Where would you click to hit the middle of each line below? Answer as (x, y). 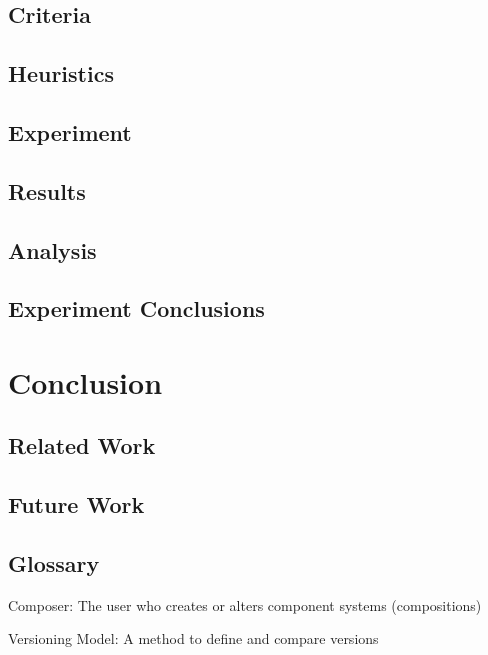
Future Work (76, 504)
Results (47, 190)
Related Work (82, 445)
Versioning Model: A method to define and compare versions (193, 638)
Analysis (52, 249)
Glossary (54, 563)
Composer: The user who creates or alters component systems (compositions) (245, 604)
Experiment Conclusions (136, 308)
